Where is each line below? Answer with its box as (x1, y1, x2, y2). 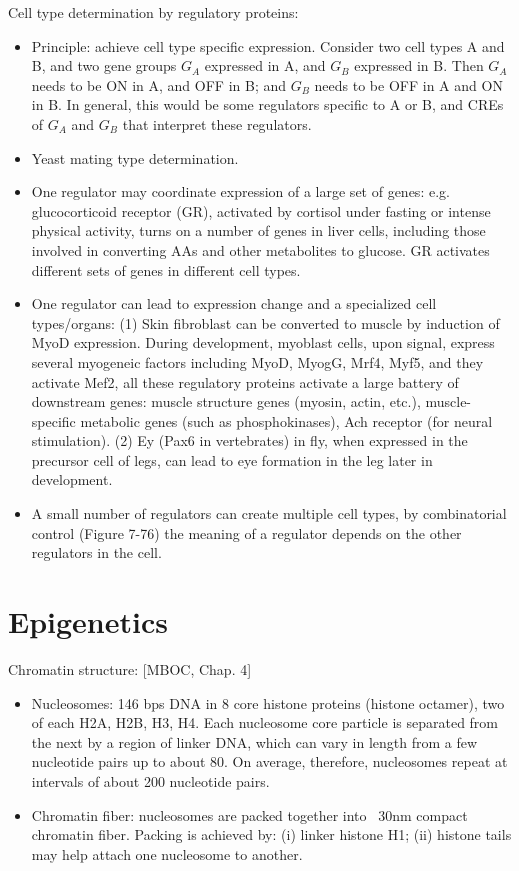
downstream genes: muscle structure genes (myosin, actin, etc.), (31, 391, 421, 412)
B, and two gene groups (31, 55, 177, 76)
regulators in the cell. (31, 542, 162, 563)
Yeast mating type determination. (31, 147, 239, 168)
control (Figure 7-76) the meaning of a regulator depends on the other (31, 522, 462, 543)
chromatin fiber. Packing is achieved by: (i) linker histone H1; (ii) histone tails (31, 824, 512, 845)
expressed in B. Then (354, 55, 484, 76)
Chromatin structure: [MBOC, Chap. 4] (8, 658, 252, 679)
